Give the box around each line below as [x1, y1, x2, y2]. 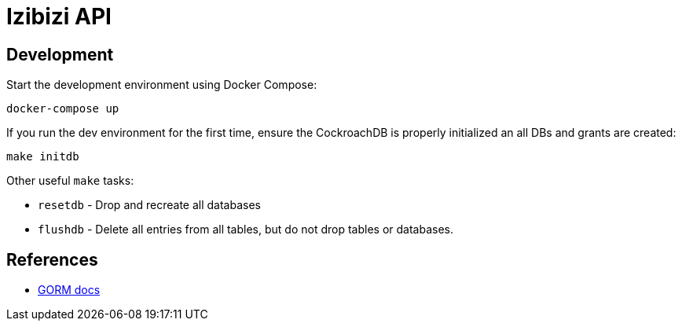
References [6, 249, 98, 270]
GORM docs [38, 283, 101, 297]
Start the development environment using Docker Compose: [6, 78, 317, 92]
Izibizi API [6, 3, 112, 30]
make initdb [6, 150, 79, 163]
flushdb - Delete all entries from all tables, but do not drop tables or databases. [38, 222, 453, 237]
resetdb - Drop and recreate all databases [38, 198, 261, 212]
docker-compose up [6, 102, 119, 116]
